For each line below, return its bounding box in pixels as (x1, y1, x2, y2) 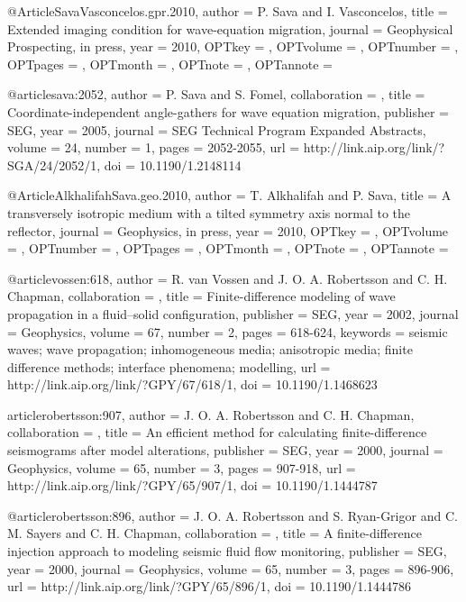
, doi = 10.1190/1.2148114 (96, 155, 242, 174)
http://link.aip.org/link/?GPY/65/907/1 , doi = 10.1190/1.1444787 (7, 476, 378, 495)
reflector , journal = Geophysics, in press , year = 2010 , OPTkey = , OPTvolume (7, 221, 449, 240)
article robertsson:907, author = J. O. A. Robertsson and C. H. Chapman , (7, 405, 415, 424)
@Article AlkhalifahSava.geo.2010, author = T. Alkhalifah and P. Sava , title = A (7, 186, 452, 205)
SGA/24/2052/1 (7, 155, 97, 174)
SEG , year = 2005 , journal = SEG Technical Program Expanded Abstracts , (7, 120, 426, 139)
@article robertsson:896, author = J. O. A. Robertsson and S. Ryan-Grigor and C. (7, 506, 458, 524)
